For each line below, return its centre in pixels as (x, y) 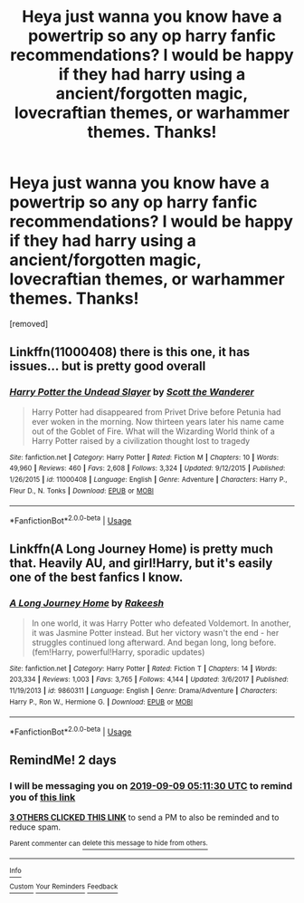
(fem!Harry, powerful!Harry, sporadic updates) (118, 652)
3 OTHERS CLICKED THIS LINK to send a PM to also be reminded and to (144, 817)
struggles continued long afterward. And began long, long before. (154, 642)
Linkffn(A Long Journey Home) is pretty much (142, 549)
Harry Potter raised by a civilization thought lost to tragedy (141, 440)
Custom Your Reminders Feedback (64, 887)
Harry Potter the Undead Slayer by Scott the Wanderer (132, 392)
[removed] (29, 323)
